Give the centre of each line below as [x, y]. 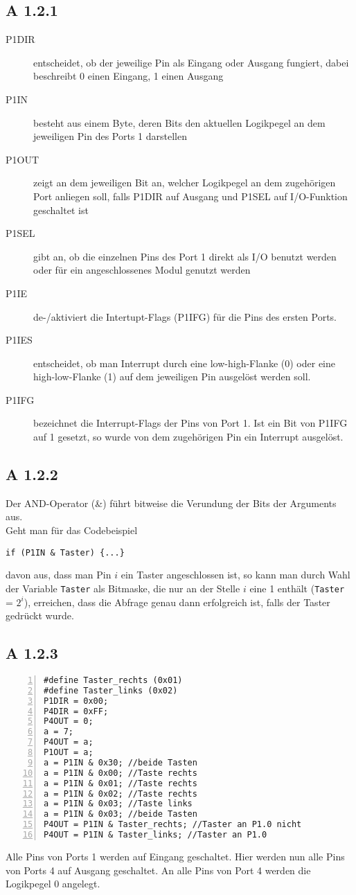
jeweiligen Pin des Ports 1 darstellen [110, 136]
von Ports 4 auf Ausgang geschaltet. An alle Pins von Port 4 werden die [158, 870]
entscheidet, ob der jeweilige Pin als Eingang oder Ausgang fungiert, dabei [191, 62]
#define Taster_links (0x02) [111, 690]
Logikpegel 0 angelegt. [53, 884]
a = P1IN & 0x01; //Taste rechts [121, 783]
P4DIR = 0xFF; [76, 711]
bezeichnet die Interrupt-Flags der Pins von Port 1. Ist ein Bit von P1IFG [190, 423]
